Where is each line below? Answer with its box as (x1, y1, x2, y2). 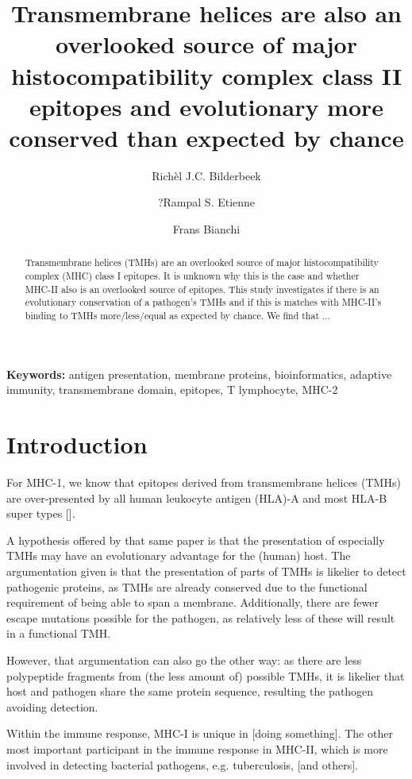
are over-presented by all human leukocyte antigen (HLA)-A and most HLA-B (6, 489, 387, 506)
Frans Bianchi (172, 221, 241, 237)
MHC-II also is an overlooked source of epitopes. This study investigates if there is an (25, 282, 379, 295)
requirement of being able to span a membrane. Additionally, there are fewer (6, 594, 379, 611)
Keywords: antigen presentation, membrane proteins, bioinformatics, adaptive (6, 365, 392, 382)
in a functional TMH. (6, 625, 111, 642)
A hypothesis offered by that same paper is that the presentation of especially (6, 531, 385, 548)
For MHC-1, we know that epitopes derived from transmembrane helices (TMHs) (6, 474, 401, 491)
